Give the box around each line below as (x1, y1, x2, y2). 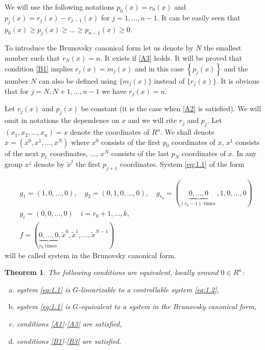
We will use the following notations (5, 2, 114, 12)
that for (5, 86, 29, 96)
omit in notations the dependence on (5, 115, 119, 126)
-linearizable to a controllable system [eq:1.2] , (78, 284, 219, 294)
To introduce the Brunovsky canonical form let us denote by (5, 42, 194, 53)
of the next (5, 147, 39, 158)
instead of (154, 75, 185, 86)
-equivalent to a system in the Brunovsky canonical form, (78, 301, 257, 312)
